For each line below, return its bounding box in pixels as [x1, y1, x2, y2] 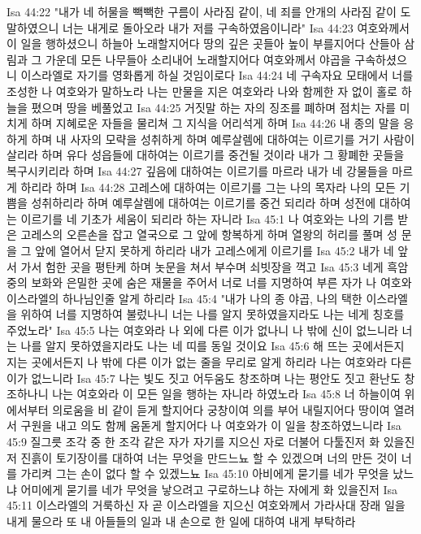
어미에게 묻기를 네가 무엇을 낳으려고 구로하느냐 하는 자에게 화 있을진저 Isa [20, 480, 398, 497]
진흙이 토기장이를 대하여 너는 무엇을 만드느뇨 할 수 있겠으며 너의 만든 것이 [20, 449, 397, 466]
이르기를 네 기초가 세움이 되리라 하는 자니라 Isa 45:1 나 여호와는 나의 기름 [20, 210, 394, 227]
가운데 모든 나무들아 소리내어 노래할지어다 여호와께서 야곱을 [45, 50, 351, 67]
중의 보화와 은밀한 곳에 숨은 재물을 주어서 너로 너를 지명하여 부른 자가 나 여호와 [7, 274, 412, 291]
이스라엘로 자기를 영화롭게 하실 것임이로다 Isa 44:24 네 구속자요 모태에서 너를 [20, 67, 414, 84]
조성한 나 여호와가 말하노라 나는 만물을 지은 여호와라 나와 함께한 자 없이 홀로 [7, 82, 397, 99]
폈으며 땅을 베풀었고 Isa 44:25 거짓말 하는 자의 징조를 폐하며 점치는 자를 [31, 98, 396, 115]
